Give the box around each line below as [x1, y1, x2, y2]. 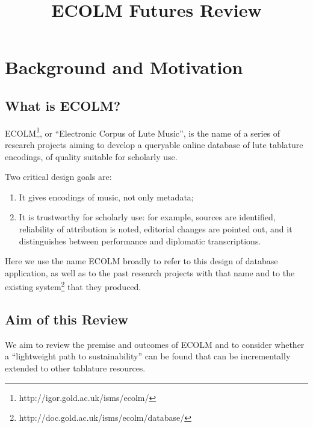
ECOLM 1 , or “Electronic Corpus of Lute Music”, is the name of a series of [5, 125, 280, 139]
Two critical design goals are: [5, 170, 112, 183]
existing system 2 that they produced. [5, 279, 141, 293]
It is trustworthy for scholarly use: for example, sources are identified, [19, 211, 276, 223]
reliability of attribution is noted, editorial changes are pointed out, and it [19, 222, 293, 235]
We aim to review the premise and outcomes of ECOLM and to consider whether [5, 338, 305, 350]
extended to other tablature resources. [5, 362, 146, 374]
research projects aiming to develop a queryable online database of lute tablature [5, 138, 303, 151]
